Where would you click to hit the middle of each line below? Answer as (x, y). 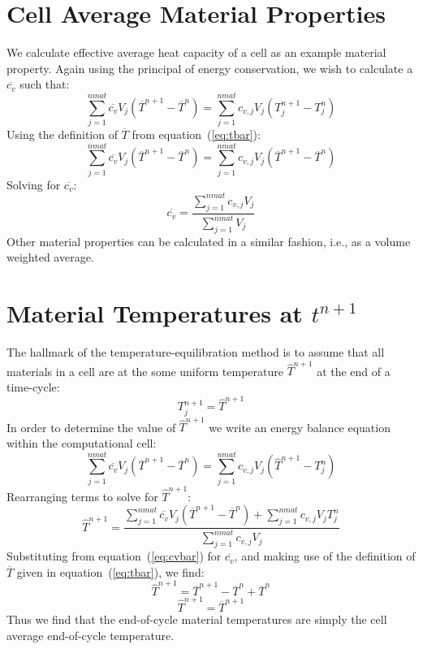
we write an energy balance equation (300, 427)
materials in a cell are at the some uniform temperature (145, 371)
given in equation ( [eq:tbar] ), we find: (110, 571)
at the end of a (354, 371)
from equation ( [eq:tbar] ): (196, 134)
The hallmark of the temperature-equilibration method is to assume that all (196, 352)
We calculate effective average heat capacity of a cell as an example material (196, 52)
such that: (45, 84)
